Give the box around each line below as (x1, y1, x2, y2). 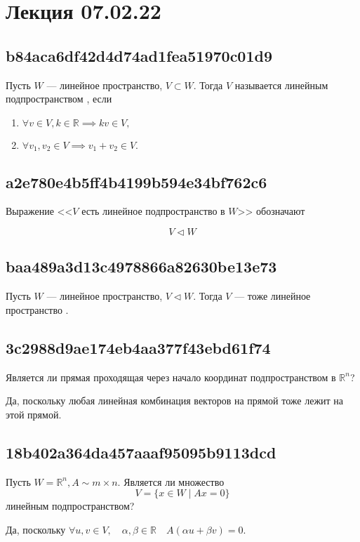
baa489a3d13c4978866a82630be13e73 (6, 256, 277, 277)
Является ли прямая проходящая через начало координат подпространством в (6, 369, 336, 384)
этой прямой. (6, 407, 62, 421)
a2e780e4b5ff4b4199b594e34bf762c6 (6, 171, 267, 192)
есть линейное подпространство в (81, 204, 225, 218)
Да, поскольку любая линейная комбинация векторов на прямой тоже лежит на (6, 393, 344, 408)
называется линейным (234, 77, 328, 92)
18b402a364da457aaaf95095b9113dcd (6, 441, 276, 463)
